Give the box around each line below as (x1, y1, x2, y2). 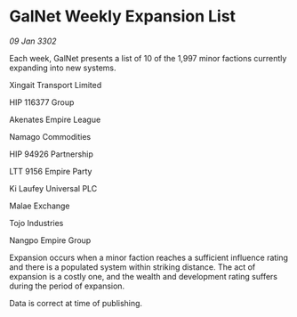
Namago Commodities (9, 131, 92, 142)
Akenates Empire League (9, 114, 101, 125)
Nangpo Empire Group (9, 234, 92, 246)
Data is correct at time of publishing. (9, 297, 143, 308)
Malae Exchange (9, 200, 70, 211)
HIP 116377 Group (9, 96, 75, 108)
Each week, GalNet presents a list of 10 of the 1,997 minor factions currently (9, 53, 287, 63)
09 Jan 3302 (9, 36, 57, 46)
